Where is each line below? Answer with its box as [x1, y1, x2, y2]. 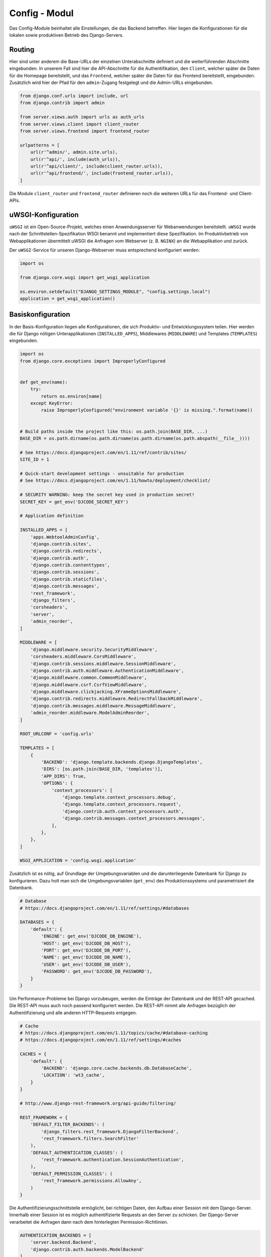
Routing [9, 45, 35, 54]
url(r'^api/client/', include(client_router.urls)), [30, 163, 163, 169]
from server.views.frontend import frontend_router [20, 128, 150, 134]
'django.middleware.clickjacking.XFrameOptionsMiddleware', [30, 689, 182, 695]
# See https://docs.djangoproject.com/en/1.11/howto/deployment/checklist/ [20, 478, 211, 484]
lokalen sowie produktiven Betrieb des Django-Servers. [9, 32, 124, 38]
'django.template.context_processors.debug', [62, 794, 176, 800]
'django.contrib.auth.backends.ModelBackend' [30, 1246, 145, 1252]
